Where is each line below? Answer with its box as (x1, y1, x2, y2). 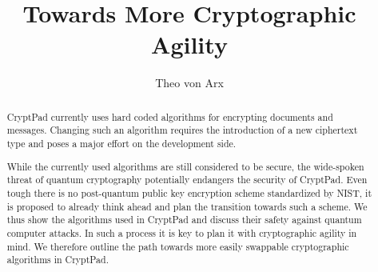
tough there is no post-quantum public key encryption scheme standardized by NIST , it (6, 186, 372, 199)
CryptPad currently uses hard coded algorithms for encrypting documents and (6, 110, 333, 123)
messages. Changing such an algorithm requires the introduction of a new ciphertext (6, 123, 358, 137)
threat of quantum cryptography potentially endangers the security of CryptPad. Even (6, 173, 368, 186)
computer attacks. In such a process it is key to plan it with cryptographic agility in (6, 226, 357, 239)
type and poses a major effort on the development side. (6, 137, 237, 150)
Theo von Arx (155, 74, 224, 91)
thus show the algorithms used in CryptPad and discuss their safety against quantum (6, 213, 362, 226)
